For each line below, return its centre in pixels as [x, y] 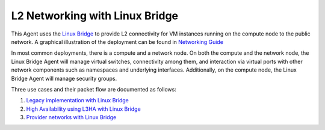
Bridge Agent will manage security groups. [64, 78]
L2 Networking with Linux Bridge [95, 16]
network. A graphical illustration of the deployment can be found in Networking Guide [117, 42]
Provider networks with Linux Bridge [71, 117]
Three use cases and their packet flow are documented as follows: [94, 89]
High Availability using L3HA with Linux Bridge [83, 109]
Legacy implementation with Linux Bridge [77, 101]
